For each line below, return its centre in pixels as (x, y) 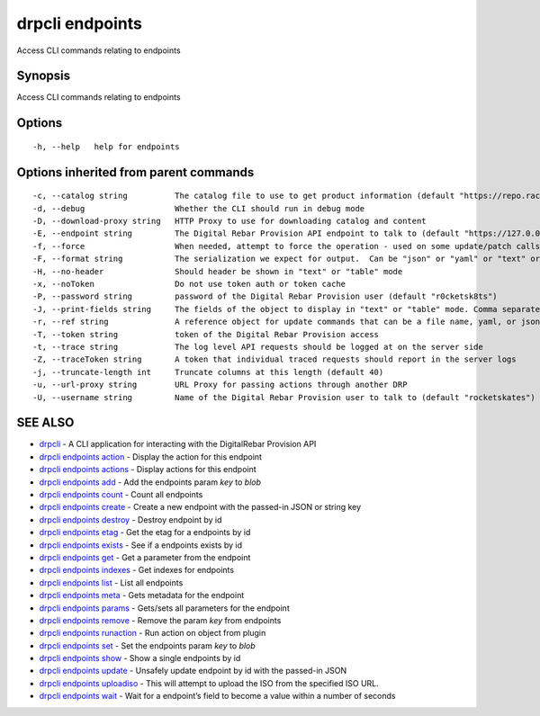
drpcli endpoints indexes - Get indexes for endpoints (136, 570)
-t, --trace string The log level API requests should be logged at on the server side (258, 347)
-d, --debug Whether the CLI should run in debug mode (199, 208)
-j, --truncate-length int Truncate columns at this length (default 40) (208, 372)
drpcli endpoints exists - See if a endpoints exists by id (141, 545)
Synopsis (44, 76)
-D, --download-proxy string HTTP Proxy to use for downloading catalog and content (229, 221)
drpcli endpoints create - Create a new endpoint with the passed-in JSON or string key (200, 507)
